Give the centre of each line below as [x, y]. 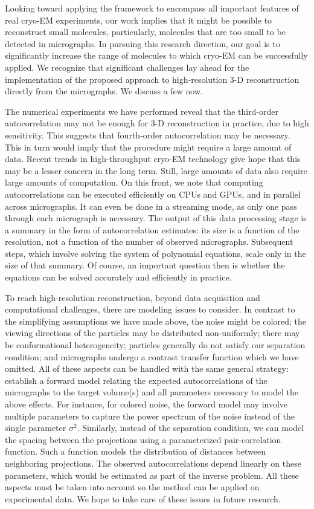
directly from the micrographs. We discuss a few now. [104, 91]
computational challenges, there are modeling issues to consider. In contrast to [150, 309]
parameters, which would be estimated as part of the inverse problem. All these [152, 475]
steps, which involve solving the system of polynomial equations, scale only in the [155, 253]
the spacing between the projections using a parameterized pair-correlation [143, 439]
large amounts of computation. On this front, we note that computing [134, 182]
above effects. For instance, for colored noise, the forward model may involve [146, 404]
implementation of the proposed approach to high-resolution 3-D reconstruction [152, 79]
